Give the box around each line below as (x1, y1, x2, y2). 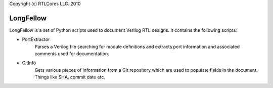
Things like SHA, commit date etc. (34, 74, 106, 80)
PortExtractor (22, 36, 50, 42)
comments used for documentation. (34, 51, 109, 57)
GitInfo (22, 60, 36, 66)
